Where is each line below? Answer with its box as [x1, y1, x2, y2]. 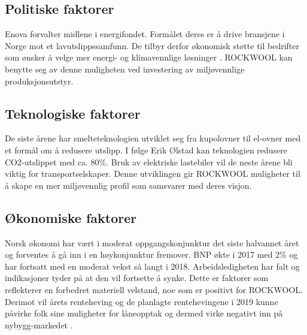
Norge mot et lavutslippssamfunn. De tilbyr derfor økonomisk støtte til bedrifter [5, 39, 300, 52]
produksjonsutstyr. [5, 74, 74, 87]
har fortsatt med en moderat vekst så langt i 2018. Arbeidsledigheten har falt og [5, 259, 300, 272]
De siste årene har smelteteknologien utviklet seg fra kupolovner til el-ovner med [5, 132, 301, 144]
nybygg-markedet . [5, 318, 73, 331]
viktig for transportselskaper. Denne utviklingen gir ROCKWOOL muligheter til [5, 167, 300, 180]
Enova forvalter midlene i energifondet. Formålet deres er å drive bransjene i [5, 28, 285, 40]
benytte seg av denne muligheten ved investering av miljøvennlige [5, 62, 245, 75]
